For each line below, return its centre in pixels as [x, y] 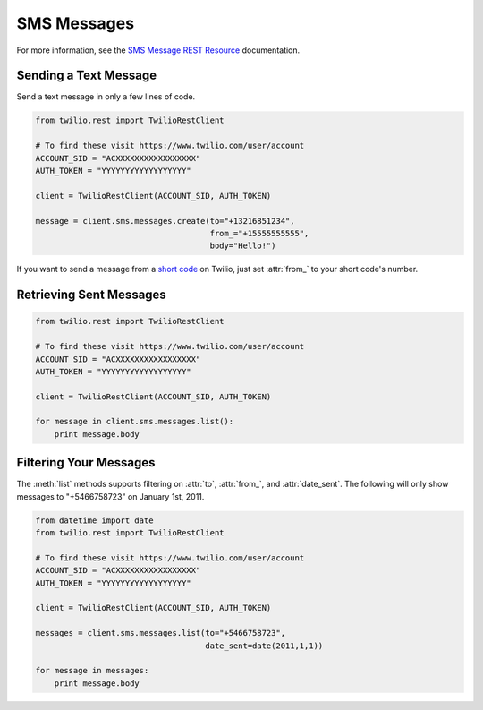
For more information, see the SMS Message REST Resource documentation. [158, 50]
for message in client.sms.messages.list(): [135, 422]
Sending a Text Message [86, 76]
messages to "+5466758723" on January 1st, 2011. [110, 496]
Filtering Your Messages [86, 462]
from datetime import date [94, 520]
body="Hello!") [243, 246]
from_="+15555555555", [259, 233]
